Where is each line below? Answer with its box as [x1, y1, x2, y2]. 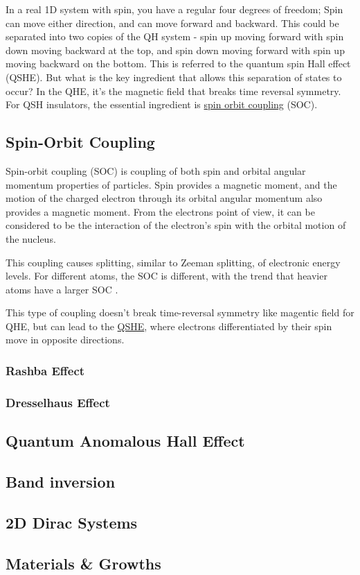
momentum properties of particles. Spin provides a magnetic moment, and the [6, 177, 337, 191]
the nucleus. [6, 231, 56, 246]
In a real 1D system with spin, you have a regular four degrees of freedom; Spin [6, 2, 343, 16]
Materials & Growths [6, 552, 161, 574]
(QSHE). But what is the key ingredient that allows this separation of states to [6, 69, 342, 84]
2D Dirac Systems [6, 511, 138, 533]
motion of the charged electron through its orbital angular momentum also [6, 191, 323, 205]
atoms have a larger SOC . [6, 282, 118, 296]
